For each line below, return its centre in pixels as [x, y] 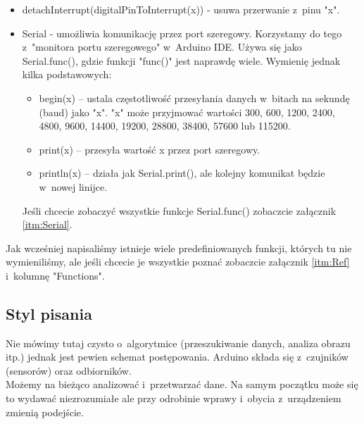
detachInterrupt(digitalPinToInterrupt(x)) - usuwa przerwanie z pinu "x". [181, 9]
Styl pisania [49, 313]
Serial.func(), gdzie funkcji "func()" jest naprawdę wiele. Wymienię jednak [181, 60]
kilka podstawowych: [67, 74]
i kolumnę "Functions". [55, 275]
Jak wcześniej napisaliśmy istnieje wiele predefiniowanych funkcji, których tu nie [179, 248]
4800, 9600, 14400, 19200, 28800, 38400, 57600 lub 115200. [165, 126]
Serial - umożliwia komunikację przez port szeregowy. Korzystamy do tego [182, 33]
